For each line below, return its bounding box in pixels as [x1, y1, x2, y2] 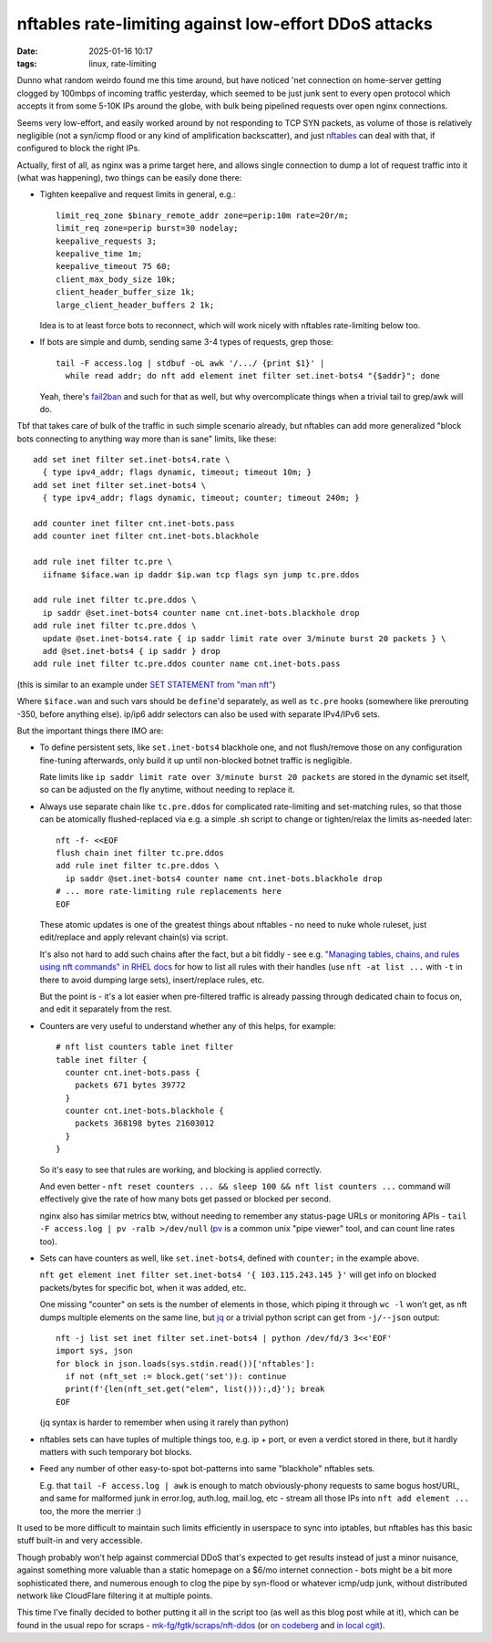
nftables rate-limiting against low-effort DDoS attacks [16, 14, 433, 34]
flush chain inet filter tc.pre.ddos [56, 848, 225, 858]
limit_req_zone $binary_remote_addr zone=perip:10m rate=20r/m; [56, 210, 350, 221]
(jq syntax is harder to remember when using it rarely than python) [39, 1417, 289, 1428]
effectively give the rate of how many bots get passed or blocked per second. [39, 1193, 332, 1204]
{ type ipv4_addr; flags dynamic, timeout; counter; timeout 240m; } [42, 493, 360, 504]
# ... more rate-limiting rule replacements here [56, 886, 282, 897]
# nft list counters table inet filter [56, 1042, 234, 1053]
